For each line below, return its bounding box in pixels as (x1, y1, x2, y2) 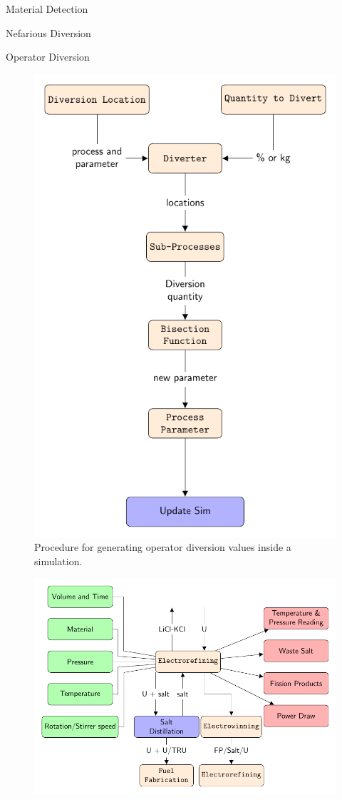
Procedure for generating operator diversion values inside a (34, 540, 291, 555)
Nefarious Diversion (6, 25, 91, 40)
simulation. (34, 553, 83, 568)
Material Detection (6, 1, 88, 16)
